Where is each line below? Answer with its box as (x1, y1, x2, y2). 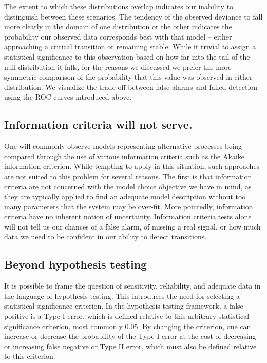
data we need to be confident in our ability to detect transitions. (4, 231, 207, 242)
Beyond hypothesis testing (4, 256, 147, 272)
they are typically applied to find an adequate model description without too (4, 191, 246, 202)
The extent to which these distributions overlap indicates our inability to (4, 1, 234, 11)
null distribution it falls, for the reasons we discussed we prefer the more (4, 61, 232, 72)
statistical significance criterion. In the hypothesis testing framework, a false (4, 300, 243, 311)
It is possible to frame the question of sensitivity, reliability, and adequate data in (4, 280, 261, 291)
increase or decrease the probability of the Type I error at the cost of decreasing (4, 331, 256, 341)
